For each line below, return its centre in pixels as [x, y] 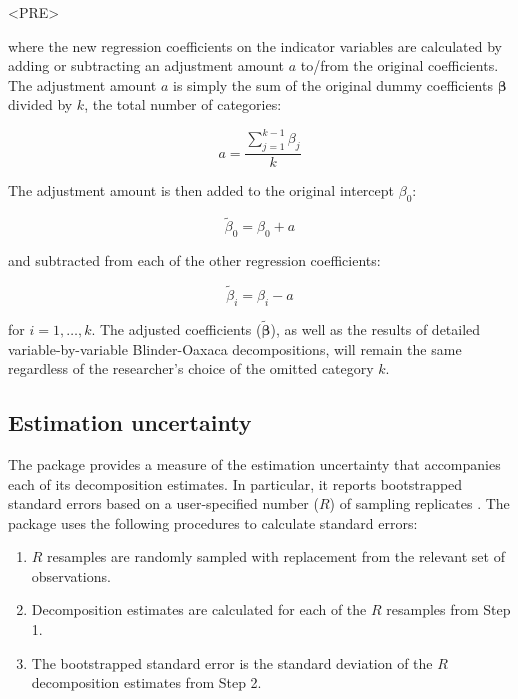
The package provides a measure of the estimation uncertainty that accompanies [254, 463]
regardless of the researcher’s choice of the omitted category [191, 368]
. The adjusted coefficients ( [176, 328]
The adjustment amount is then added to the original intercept [201, 190]
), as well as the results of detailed [375, 328]
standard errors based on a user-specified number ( [163, 503]
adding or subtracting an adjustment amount [146, 65]
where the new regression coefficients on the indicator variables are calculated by [255, 45]
